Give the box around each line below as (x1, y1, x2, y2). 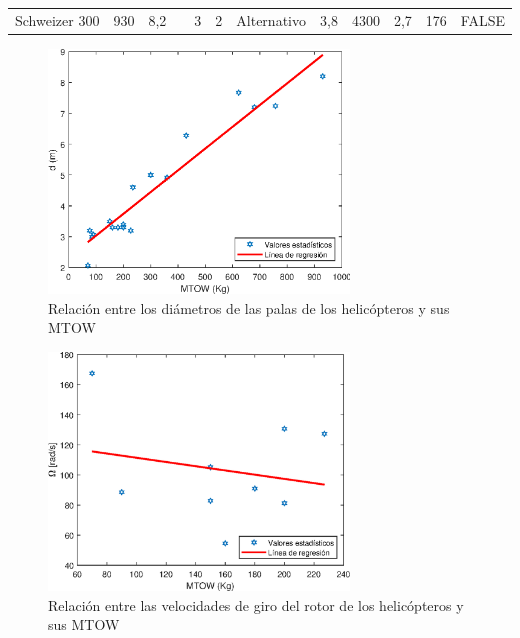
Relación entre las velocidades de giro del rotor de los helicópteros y (48, 594, 464, 615)
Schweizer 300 (15, 9, 100, 30)
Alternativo (236, 9, 306, 30)
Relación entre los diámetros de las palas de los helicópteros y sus (48, 297, 450, 318)
